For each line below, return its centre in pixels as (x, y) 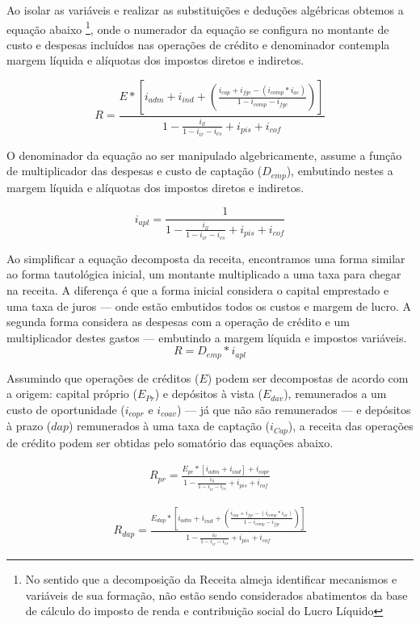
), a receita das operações (351, 426)
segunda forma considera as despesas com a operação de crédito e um (178, 322)
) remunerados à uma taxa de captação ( (170, 426)
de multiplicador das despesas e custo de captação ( (134, 171)
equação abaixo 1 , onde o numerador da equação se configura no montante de (198, 27)
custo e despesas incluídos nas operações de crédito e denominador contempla (198, 44)
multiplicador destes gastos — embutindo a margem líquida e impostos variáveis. (207, 337)
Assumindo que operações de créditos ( (103, 377)
